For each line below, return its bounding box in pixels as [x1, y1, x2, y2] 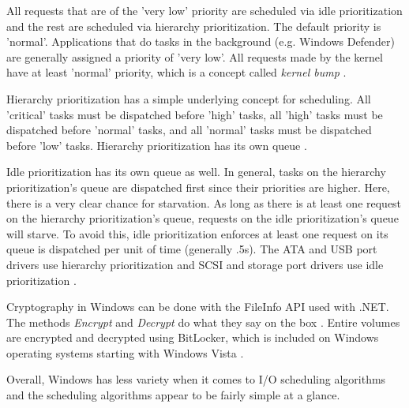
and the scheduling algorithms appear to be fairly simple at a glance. [6, 387, 340, 403]
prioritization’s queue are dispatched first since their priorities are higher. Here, [6, 178, 390, 195]
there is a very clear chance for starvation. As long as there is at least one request [6, 194, 402, 211]
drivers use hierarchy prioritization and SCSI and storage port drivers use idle [6, 256, 384, 272]
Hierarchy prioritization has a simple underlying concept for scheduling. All [6, 90, 371, 107]
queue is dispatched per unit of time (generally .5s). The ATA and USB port [6, 241, 377, 257]
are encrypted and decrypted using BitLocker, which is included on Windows [6, 329, 379, 346]
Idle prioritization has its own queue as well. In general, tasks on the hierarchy [6, 163, 386, 180]
